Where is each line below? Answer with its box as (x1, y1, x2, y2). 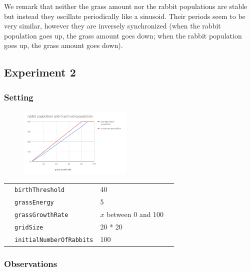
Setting (4, 90, 33, 103)
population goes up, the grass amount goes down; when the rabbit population (4, 30, 242, 40)
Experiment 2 (4, 64, 76, 80)
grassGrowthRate (14, 211, 68, 218)
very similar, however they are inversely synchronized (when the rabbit (4, 20, 221, 31)
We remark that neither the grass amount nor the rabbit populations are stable (4, 1, 247, 11)
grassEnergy (14, 199, 54, 206)
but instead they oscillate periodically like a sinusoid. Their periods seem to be (4, 10, 245, 21)
